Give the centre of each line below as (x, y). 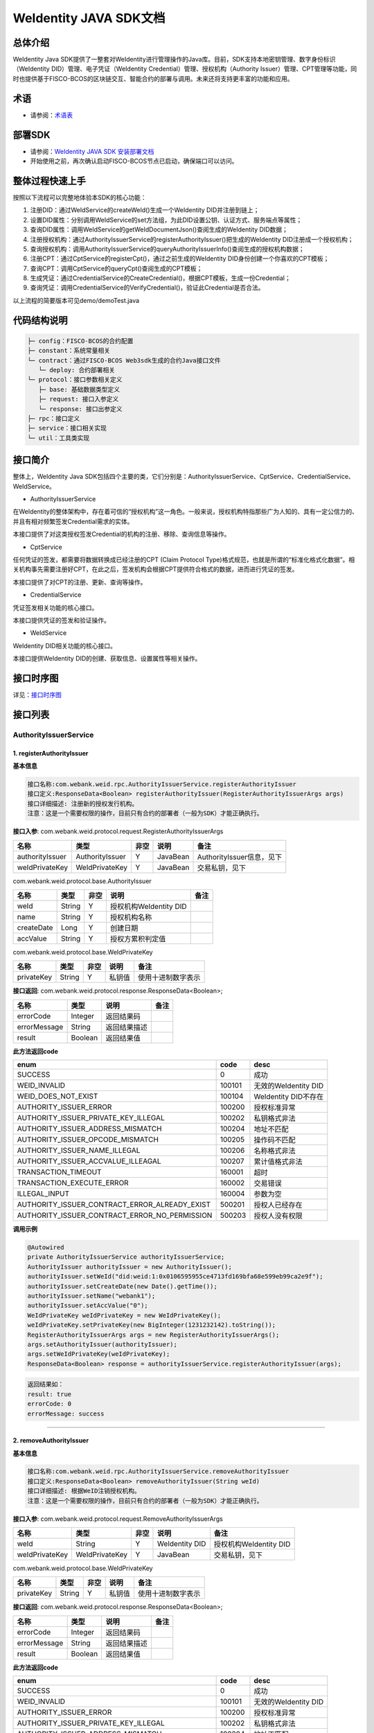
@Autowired (46, 1247)
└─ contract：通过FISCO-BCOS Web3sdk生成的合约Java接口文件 (124, 360)
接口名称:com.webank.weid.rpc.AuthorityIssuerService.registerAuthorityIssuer (162, 784)
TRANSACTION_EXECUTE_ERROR (73, 1183)
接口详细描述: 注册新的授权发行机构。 (83, 803)
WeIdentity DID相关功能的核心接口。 (65, 645)
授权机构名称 (131, 917)
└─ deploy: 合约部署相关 (77, 370)
